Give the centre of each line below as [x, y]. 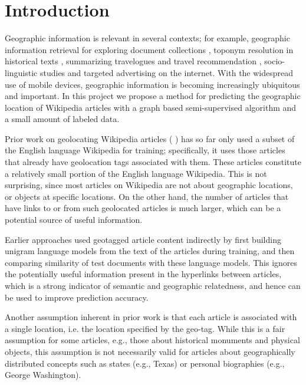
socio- [274, 61]
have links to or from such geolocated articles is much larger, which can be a [143, 208]
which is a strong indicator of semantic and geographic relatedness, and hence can [153, 285]
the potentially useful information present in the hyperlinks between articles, [143, 274]
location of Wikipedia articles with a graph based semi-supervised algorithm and [151, 107]
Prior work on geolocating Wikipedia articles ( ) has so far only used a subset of [150, 138]
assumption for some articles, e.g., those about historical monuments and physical [152, 340]
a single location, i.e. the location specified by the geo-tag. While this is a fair [145, 328]
